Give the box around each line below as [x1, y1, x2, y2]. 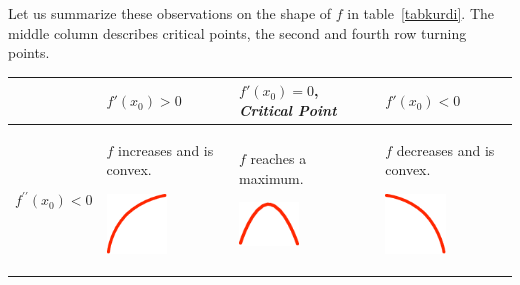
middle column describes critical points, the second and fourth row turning [8, 22, 467, 43]
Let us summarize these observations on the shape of [8, 3, 332, 23]
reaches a [250, 147, 307, 168]
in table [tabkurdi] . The [347, 3, 494, 23]
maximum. [239, 167, 304, 188]
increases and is [118, 139, 214, 160]
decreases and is [396, 139, 495, 160]
